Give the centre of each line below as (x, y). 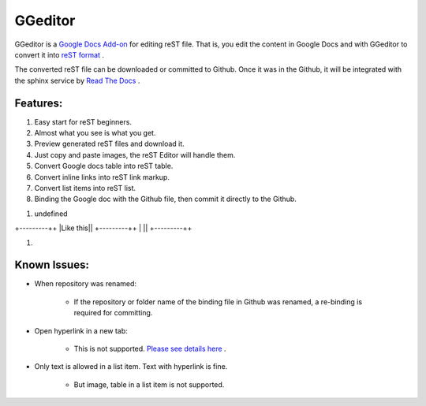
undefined (51, 214)
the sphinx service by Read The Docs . (77, 80)
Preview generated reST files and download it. (109, 144)
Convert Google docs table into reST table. (104, 166)
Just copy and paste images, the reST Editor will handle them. (135, 155)
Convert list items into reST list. (85, 188)
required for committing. (113, 313)
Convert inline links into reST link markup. (102, 177)
